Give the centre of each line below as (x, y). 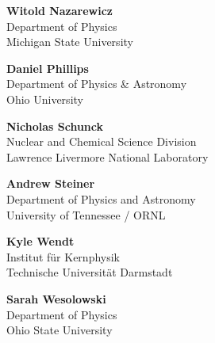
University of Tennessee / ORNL (86, 214)
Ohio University (45, 99)
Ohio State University (60, 330)
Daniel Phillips (48, 68)
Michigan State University (70, 42)
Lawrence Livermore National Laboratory (107, 156)
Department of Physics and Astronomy (101, 198)
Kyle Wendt (40, 241)
